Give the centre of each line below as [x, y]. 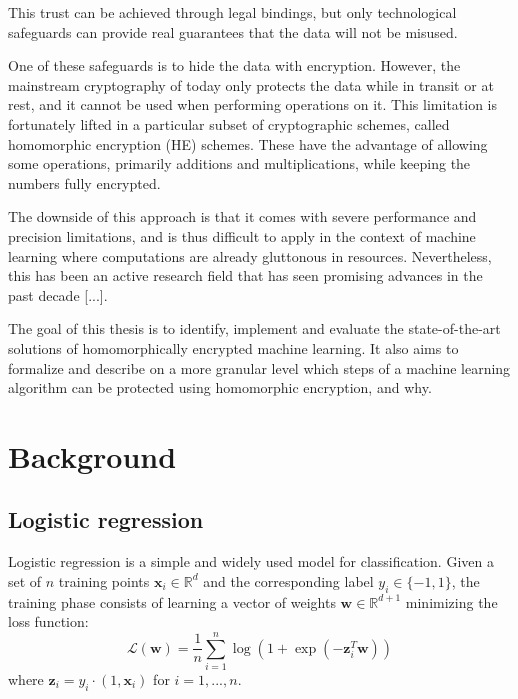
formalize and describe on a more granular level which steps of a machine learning [259, 367]
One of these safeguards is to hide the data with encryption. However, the [234, 65]
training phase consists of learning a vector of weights [172, 601]
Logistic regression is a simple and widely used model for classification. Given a [251, 561]
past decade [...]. [58, 294]
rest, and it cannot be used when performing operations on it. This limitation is [253, 104]
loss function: [48, 621]
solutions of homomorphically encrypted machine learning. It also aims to [233, 347]
